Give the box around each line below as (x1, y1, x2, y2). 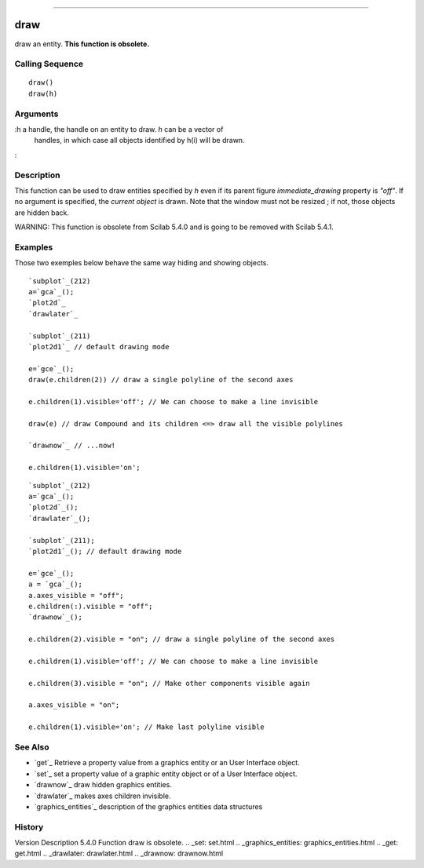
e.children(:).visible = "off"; (28, 601, 153, 611)
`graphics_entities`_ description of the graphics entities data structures (34, 801, 263, 811)
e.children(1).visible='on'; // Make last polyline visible (28, 723, 265, 731)
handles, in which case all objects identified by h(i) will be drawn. (34, 136, 245, 145)
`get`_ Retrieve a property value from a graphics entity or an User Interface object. (34, 758, 300, 768)
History (14, 821, 44, 832)
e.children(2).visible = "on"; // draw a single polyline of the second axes (28, 635, 335, 644)
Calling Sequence (14, 59, 84, 70)
